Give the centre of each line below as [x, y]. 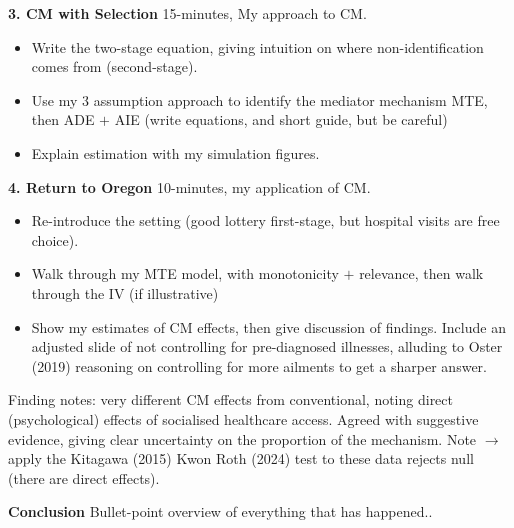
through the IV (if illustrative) [125, 292]
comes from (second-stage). [114, 66]
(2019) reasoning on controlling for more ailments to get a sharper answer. [259, 365]
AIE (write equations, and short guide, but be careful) [281, 119]
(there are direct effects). [84, 477]
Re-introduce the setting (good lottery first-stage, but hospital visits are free [265, 220]
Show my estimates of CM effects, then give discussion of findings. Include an [268, 326]
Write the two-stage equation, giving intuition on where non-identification [257, 46]
